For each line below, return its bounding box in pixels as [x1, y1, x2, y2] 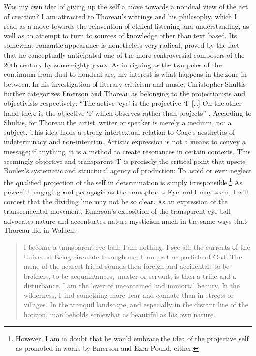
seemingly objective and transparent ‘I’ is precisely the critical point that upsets [4, 156, 246, 166]
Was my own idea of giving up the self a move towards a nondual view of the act [4, 1, 248, 11]
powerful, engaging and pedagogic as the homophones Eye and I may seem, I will [4, 186, 249, 196]
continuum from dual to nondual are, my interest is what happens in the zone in [4, 69, 247, 79]
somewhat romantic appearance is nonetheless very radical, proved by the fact [4, 40, 240, 50]
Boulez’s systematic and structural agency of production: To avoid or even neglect [4, 165, 252, 176]
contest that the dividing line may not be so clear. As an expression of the [4, 196, 228, 206]
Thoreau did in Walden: [4, 225, 76, 235]
